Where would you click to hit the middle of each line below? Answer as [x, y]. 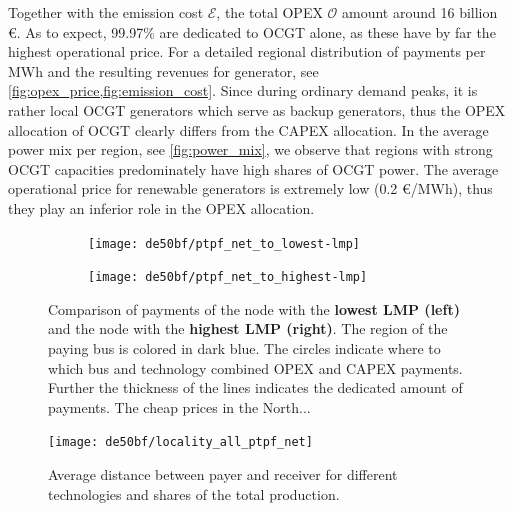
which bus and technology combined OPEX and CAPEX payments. [255, 367]
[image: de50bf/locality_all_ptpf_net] [180, 442]
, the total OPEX [269, 12]
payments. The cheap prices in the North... [179, 406]
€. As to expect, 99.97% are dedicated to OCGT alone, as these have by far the [252, 31]
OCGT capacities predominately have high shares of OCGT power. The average [253, 168]
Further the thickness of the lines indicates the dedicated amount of [255, 387]
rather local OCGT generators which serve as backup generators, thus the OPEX [257, 109]
